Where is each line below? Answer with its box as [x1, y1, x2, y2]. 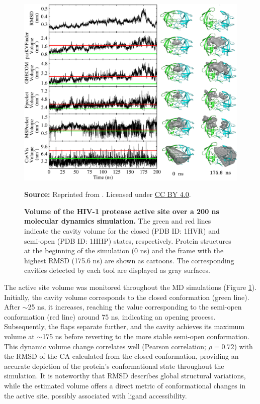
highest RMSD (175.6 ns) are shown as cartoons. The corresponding [24, 255, 234, 265]
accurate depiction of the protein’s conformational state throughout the [4, 360, 224, 371]
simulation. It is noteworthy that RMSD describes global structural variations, [4, 370, 246, 381]
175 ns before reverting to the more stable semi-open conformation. [42, 331, 250, 342]
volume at [4, 331, 35, 342]
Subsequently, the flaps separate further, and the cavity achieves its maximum [4, 321, 245, 332]
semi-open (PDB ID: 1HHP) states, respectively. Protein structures [24, 235, 231, 246]
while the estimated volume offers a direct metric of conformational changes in [4, 380, 246, 390]
